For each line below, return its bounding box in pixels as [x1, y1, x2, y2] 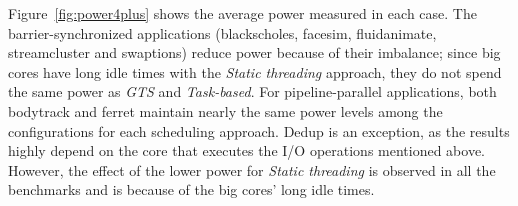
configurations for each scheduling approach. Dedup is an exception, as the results [8, 120, 510, 141]
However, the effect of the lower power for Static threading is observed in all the [8, 159, 496, 180]
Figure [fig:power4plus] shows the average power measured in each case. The [8, 3, 477, 23]
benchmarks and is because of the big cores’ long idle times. [8, 179, 375, 200]
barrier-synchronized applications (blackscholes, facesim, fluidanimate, [8, 22, 437, 43]
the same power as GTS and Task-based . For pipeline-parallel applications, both [8, 81, 497, 102]
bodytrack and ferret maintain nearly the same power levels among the [8, 100, 443, 121]
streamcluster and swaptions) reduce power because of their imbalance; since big [8, 42, 501, 63]
